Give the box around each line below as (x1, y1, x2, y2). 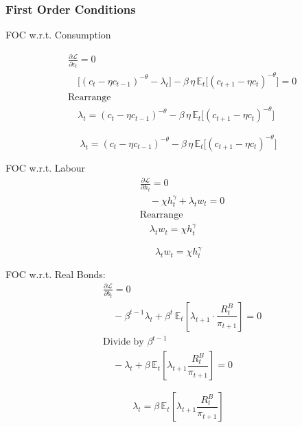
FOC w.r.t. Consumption (5, 27, 111, 42)
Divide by (103, 337, 144, 347)
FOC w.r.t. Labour (5, 160, 85, 174)
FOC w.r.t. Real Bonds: (5, 266, 106, 281)
